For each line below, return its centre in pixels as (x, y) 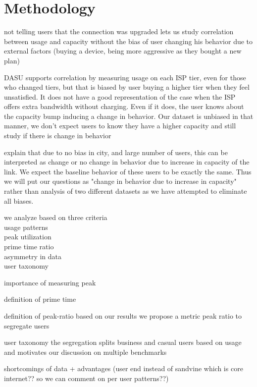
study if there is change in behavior (58, 136)
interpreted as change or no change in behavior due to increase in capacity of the (127, 162)
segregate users (27, 325)
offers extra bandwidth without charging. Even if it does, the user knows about (124, 106)
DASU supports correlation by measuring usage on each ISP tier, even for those (125, 77)
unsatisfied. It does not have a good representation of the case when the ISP (120, 96)
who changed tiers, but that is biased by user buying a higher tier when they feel (127, 87)
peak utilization (28, 237)
